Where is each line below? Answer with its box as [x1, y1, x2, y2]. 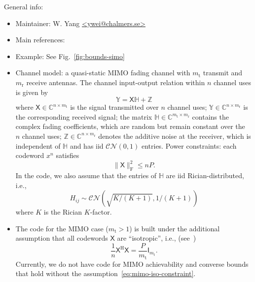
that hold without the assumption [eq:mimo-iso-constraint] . [15, 268, 196, 279]
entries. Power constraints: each [141, 140, 237, 151]
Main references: [15, 34, 65, 45]
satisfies [56, 150, 79, 160]
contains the [192, 111, 229, 122]
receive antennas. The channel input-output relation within [26, 77, 205, 87]
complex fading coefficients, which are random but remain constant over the [15, 121, 245, 131]
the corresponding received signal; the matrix [15, 111, 152, 122]
